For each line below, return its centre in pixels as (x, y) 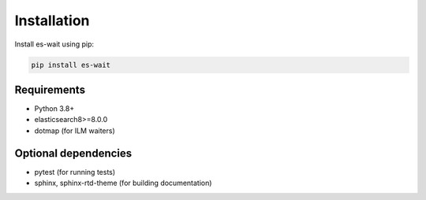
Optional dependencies (73, 153)
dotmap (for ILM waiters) (75, 131)
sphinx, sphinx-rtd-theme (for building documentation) (123, 183)
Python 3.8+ (54, 109)
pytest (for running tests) (75, 172)
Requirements (50, 89)
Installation (52, 20)
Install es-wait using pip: (54, 44)
